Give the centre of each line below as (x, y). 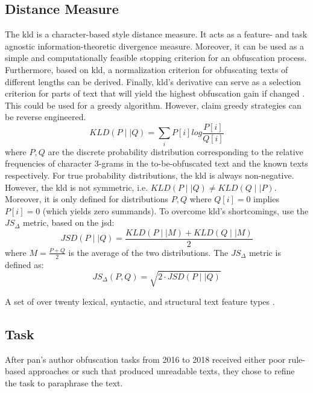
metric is (265, 252)
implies (266, 199)
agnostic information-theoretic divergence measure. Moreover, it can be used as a (154, 46)
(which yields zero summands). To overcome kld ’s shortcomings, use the (175, 210)
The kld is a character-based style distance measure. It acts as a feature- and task (156, 34)
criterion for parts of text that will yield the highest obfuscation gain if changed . (155, 93)
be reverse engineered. (46, 117)
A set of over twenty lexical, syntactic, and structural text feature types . (140, 301)
